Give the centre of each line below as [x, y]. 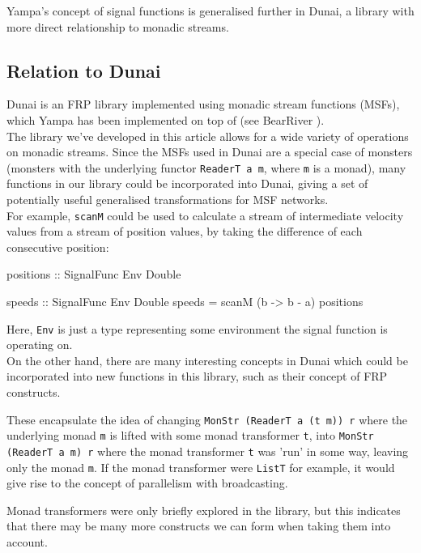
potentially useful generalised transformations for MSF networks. [168, 200]
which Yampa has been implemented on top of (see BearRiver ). [166, 119]
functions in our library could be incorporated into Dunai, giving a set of [187, 183]
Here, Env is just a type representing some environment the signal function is [197, 328]
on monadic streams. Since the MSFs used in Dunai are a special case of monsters [210, 152]
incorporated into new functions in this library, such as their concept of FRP [197, 376]
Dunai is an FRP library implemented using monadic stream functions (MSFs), [203, 104]
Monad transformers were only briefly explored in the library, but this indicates [204, 510]
